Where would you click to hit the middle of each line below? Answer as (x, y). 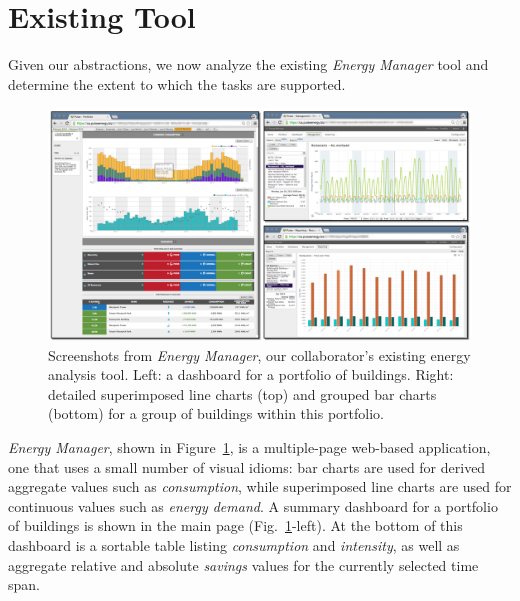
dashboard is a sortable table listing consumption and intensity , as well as (234, 544)
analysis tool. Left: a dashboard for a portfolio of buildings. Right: (251, 374)
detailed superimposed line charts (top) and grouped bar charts (242, 393)
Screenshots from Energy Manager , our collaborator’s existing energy (259, 354)
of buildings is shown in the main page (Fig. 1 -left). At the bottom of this (235, 525)
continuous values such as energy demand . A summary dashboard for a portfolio (253, 505)
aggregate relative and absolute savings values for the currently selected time (243, 564)
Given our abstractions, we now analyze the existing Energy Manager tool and (248, 64)
